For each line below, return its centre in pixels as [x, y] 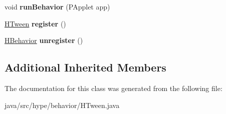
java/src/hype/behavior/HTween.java [62, 105]
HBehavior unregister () [44, 40]
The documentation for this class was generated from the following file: [114, 88]
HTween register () [35, 23]
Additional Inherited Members [85, 67]
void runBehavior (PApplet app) [57, 6]
